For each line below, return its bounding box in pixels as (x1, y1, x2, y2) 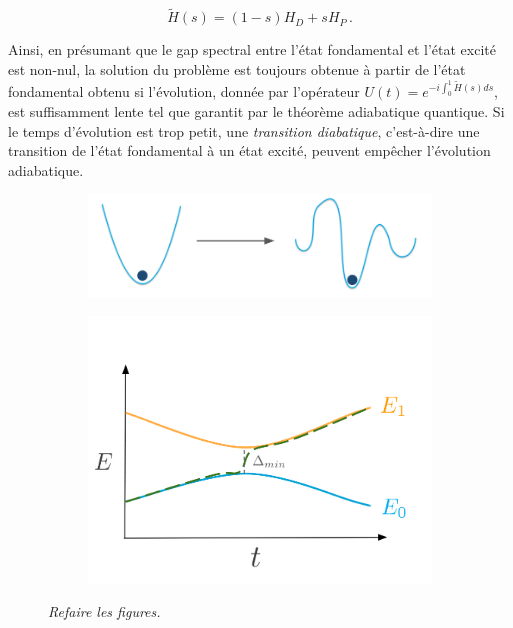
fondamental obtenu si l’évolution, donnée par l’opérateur (8, 81, 360, 102)
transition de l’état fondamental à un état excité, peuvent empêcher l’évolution (8, 140, 491, 161)
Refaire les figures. (48, 601, 161, 622)
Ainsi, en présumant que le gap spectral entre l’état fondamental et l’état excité (8, 39, 496, 60)
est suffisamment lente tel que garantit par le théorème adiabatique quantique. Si (8, 101, 505, 122)
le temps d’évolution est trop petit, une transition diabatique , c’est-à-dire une (8, 120, 480, 141)
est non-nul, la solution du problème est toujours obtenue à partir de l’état (8, 58, 466, 79)
